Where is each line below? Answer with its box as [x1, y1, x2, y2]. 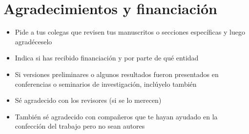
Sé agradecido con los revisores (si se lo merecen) [15, 95, 162, 105]
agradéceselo [15, 36, 52, 46]
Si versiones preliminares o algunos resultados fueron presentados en [15, 69, 219, 79]
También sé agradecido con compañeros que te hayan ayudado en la [15, 111, 218, 121]
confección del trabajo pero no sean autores [15, 121, 145, 131]
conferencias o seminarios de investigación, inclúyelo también [15, 78, 197, 89]
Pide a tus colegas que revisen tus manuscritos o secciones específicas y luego [15, 27, 245, 37]
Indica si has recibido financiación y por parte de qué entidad [15, 53, 199, 63]
